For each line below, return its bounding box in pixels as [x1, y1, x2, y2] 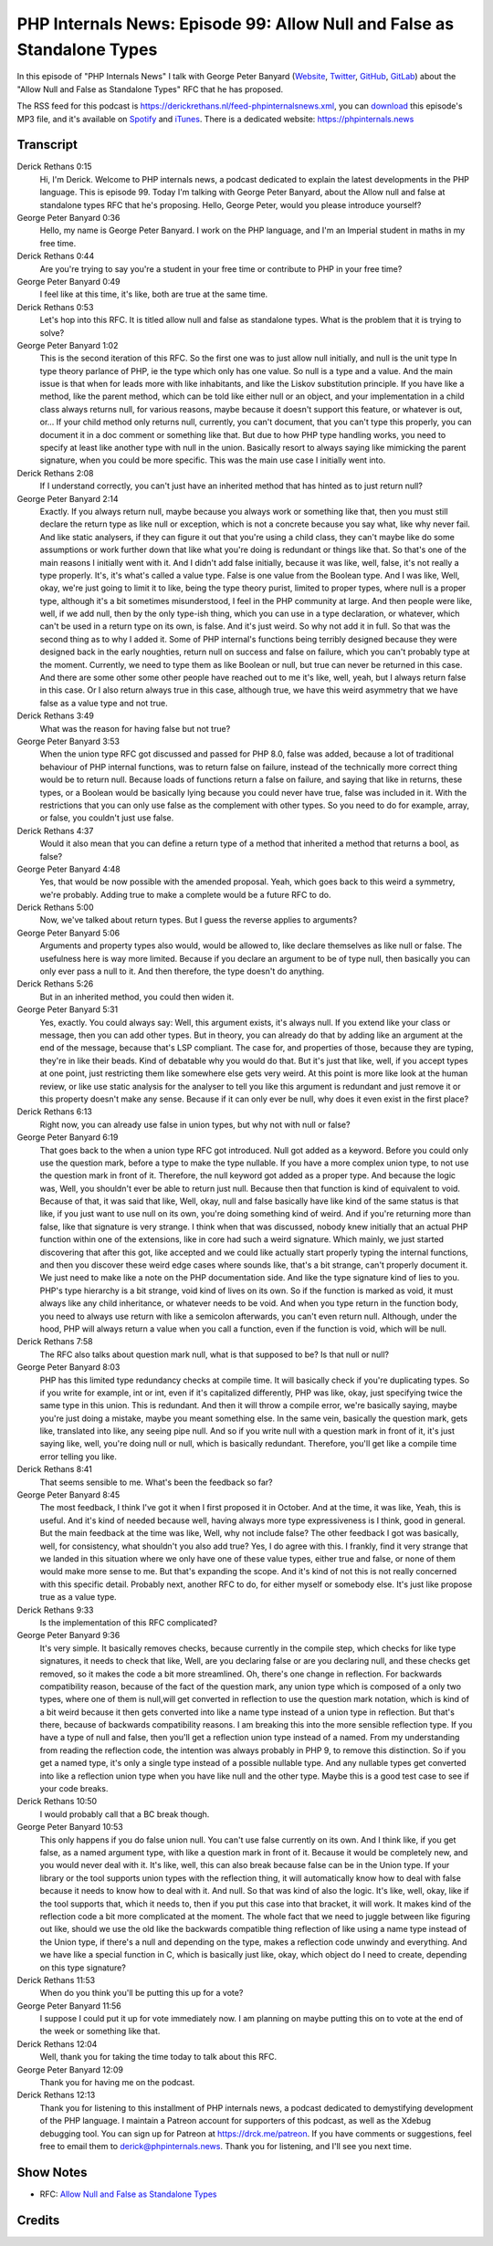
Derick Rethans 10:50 [16, 1796, 98, 1807]
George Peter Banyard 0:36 [16, 212, 121, 223]
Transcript [16, 137, 78, 152]
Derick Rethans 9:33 [16, 1604, 94, 1615]
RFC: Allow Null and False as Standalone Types [39, 2189, 218, 2199]
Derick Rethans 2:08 [16, 467, 95, 478]
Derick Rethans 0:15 [16, 161, 92, 172]
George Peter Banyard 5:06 [16, 927, 121, 938]
